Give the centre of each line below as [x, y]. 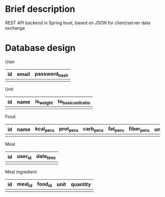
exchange [15, 28]
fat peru [116, 129]
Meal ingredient [21, 172]
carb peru [93, 129]
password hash [52, 74]
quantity [81, 185]
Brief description [40, 9]
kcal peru [45, 129]
